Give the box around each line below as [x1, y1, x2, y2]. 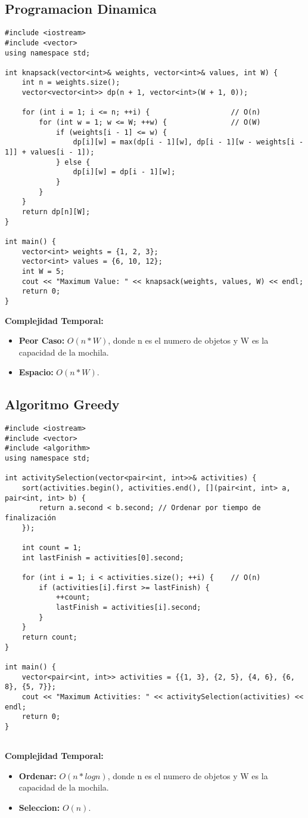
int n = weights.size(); [21, 78, 120, 87]
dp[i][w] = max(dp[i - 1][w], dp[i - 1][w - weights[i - [73, 138, 304, 147]
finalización [5, 514, 56, 523]
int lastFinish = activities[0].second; [21, 553, 184, 562]
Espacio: [18, 366, 54, 378]
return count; [21, 632, 77, 641]
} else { [55, 158, 91, 166]
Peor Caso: [18, 334, 65, 347]
